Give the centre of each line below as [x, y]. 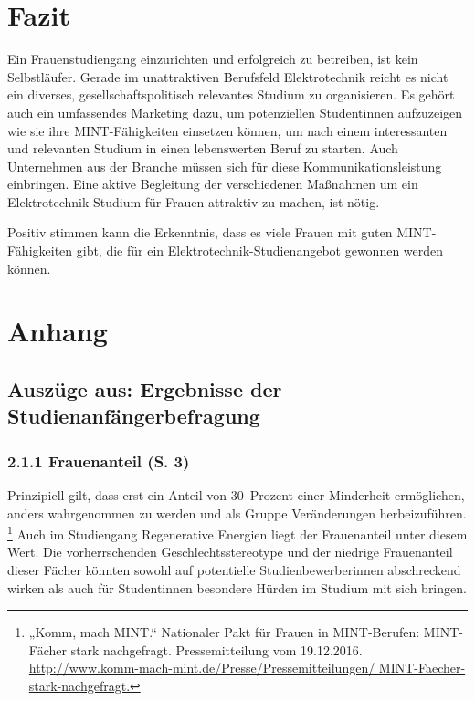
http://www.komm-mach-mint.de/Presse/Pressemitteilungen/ [202, 668]
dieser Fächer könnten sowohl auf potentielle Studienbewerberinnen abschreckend [234, 570]
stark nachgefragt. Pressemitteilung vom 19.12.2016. [216, 649]
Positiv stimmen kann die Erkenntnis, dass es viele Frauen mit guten [200, 232]
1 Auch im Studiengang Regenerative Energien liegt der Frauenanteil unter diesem [237, 533]
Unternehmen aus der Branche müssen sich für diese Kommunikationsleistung [225, 166]
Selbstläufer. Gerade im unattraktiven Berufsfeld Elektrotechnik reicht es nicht [228, 76]
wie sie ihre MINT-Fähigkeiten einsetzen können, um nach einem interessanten [227, 130]
